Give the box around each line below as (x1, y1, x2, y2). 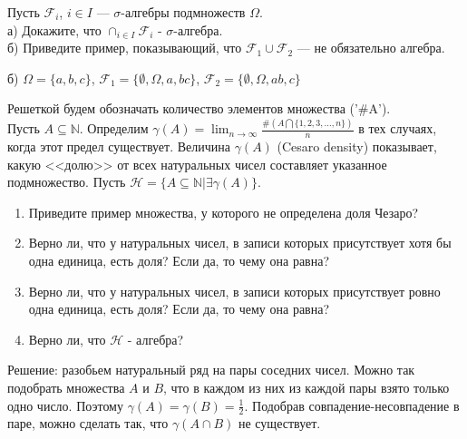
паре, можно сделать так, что (7, 414, 169, 433)
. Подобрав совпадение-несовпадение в (244, 395, 460, 415)
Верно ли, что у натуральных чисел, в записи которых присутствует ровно (28, 281, 441, 300)
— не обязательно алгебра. (297, 38, 445, 57)
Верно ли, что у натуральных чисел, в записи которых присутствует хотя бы (28, 233, 452, 252)
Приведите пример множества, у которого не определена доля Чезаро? (28, 202, 419, 221)
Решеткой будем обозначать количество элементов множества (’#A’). (7, 99, 391, 118)
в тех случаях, (358, 119, 437, 138)
